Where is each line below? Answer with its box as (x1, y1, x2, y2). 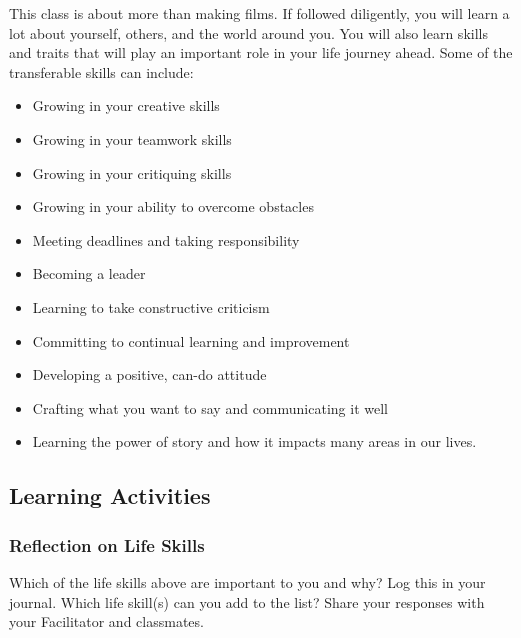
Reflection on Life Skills (9, 532, 205, 557)
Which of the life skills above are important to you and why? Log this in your (9, 571, 486, 592)
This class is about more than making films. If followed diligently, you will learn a (9, 3, 510, 23)
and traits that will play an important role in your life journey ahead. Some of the (9, 42, 513, 63)
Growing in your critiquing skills (32, 162, 232, 183)
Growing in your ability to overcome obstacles (32, 196, 314, 217)
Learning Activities (9, 480, 211, 511)
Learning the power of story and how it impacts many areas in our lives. (32, 431, 477, 452)
